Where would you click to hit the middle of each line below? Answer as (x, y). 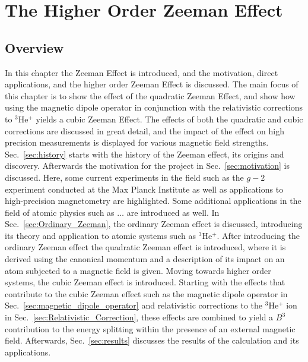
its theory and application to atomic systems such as (101, 235)
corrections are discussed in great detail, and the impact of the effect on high (145, 130)
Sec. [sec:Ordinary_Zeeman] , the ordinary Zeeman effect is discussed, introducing (154, 224)
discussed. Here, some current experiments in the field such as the (124, 177)
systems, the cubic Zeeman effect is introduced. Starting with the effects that (145, 282)
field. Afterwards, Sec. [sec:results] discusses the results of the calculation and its (152, 340)
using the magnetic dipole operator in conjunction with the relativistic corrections (154, 107)
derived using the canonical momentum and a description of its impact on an (145, 259)
